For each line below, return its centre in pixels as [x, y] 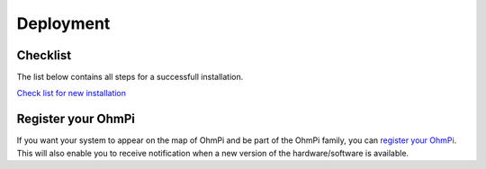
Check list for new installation [71, 93]
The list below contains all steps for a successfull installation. [130, 77]
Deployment [63, 23]
